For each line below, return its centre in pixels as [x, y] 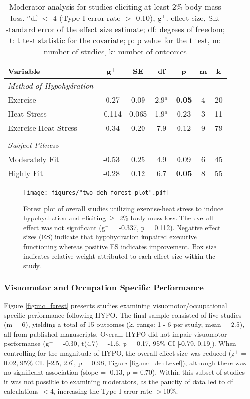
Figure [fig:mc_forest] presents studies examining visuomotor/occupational [116, 305]
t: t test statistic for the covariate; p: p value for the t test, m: [115, 40]
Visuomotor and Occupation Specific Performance [104, 287]
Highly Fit [26, 173]
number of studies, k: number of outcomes [115, 51]
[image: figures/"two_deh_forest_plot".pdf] [97, 193]
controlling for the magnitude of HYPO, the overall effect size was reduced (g [119, 353]
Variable [24, 71]
